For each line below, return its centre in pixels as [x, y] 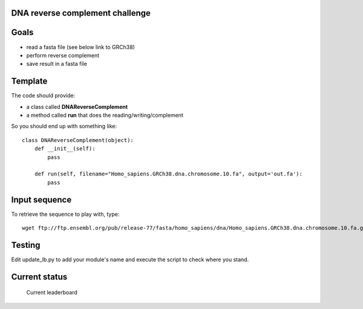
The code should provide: [43, 96]
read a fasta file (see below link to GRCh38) [81, 47]
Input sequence [41, 200]
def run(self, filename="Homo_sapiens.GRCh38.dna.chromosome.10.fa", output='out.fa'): [168, 174]
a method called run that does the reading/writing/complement [105, 115]
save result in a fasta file [57, 64]
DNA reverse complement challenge [81, 13]
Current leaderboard [52, 293]
